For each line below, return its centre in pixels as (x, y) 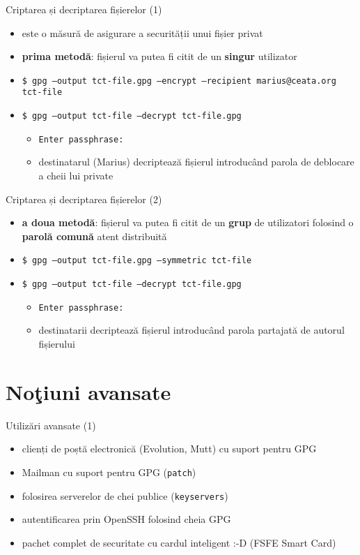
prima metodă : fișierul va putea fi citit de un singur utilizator (159, 56)
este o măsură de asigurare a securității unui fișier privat (142, 32)
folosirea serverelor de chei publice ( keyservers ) (125, 495)
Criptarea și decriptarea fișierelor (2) (84, 199)
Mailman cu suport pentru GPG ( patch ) (109, 472)
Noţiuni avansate (88, 391)
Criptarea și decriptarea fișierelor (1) (84, 9)
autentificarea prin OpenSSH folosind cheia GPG (126, 519)
